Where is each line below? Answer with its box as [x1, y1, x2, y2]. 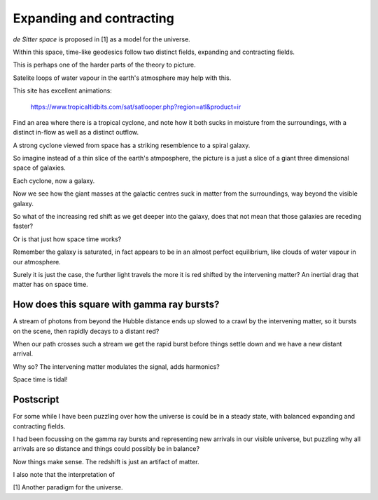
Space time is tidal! [13, 375, 68, 384]
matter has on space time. [13, 281, 89, 289]
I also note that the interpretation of [13, 471, 115, 479]
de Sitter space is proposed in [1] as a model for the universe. [13, 35, 190, 43]
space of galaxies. [13, 163, 66, 172]
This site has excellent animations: [13, 86, 112, 95]
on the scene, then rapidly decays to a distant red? [13, 327, 160, 335]
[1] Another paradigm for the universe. [13, 483, 123, 492]
